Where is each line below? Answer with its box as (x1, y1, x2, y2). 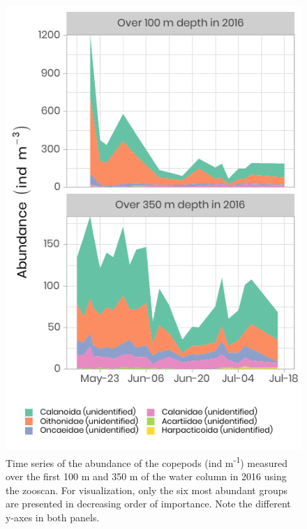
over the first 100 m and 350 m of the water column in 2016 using (6, 469, 287, 484)
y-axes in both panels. (6, 509, 100, 524)
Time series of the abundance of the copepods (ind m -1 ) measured (6, 453, 288, 470)
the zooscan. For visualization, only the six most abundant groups (6, 482, 287, 497)
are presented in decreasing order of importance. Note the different (6, 496, 291, 511)
